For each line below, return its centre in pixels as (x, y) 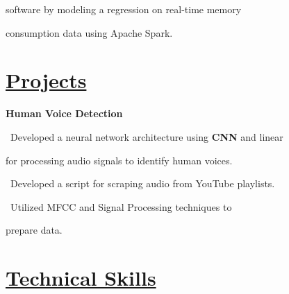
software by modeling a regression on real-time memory (124, 9)
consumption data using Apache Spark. (89, 32)
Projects (46, 80)
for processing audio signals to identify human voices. (119, 160)
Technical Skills (81, 278)
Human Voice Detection (64, 113)
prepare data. (34, 230)
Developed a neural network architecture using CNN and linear (147, 136)
